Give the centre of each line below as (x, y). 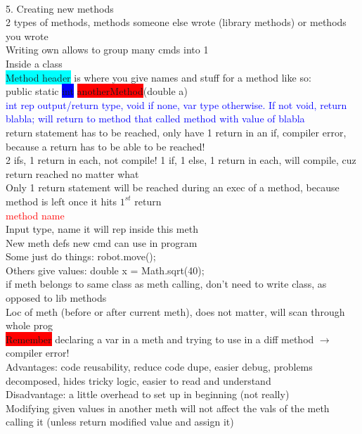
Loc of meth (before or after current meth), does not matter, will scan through (175, 311)
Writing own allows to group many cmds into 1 (107, 50)
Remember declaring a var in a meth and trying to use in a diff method (160, 339)
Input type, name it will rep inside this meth (102, 229)
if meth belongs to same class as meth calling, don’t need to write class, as (166, 284)
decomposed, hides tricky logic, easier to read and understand (138, 380)
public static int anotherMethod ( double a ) (97, 91)
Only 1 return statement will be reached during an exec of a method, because (173, 187)
